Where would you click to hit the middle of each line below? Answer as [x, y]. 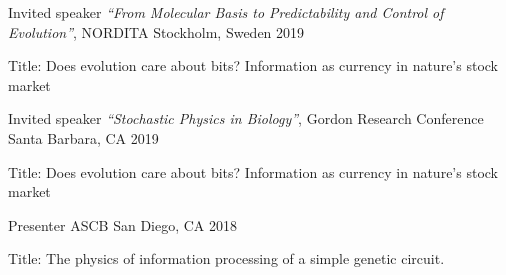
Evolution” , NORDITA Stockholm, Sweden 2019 [156, 31]
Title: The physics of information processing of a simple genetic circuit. [226, 258]
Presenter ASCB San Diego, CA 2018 [123, 224]
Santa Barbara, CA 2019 [83, 137]
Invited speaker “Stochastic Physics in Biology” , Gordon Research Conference [246, 118]
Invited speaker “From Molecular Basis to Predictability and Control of [226, 12]
